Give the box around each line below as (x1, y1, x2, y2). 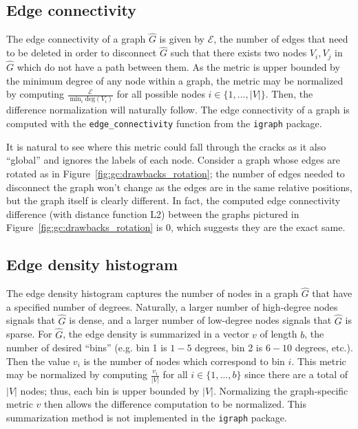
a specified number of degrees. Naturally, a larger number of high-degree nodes (6, 299, 338, 313)
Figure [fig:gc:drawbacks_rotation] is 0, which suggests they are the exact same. (6, 220, 346, 234)
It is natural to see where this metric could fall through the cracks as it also (6, 139, 326, 153)
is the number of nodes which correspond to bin (83, 353, 285, 368)
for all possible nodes (116, 87, 205, 101)
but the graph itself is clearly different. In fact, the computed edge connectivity (6, 193, 341, 208)
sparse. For (6, 327, 52, 341)
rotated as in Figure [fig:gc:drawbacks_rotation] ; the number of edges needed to (6, 166, 345, 180)
